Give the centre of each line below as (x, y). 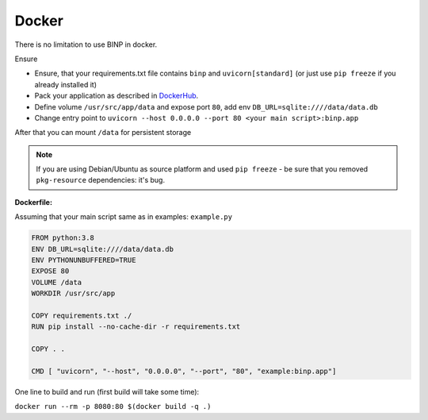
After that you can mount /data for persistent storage (103, 133)
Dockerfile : (34, 202)
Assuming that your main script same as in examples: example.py (124, 217)
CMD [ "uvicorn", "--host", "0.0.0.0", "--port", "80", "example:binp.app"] (184, 371)
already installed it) (65, 84)
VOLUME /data (57, 282)
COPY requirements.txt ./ (82, 315)
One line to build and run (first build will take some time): (107, 391)
